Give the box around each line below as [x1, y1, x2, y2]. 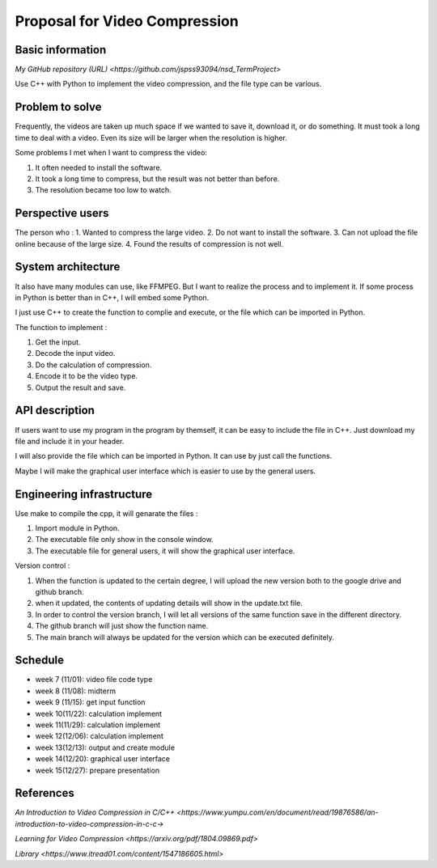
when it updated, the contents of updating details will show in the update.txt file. [35, 599, 303, 608]
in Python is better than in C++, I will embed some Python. [15, 292, 210, 303]
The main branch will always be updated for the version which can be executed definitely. [35, 632, 335, 642]
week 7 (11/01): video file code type [35, 675, 153, 684]
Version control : [15, 561, 70, 570]
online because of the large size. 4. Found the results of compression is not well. [15, 239, 283, 248]
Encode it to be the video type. [35, 371, 138, 381]
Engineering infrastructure [15, 487, 153, 501]
